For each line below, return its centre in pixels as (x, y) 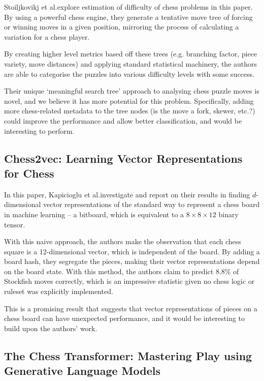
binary (228, 214)
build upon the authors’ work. (51, 328)
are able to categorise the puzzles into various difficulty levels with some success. (129, 74)
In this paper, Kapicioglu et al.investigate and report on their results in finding (127, 194)
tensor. (15, 224)
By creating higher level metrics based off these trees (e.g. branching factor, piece (131, 54)
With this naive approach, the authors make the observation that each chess (123, 241)
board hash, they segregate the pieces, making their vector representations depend (132, 261)
